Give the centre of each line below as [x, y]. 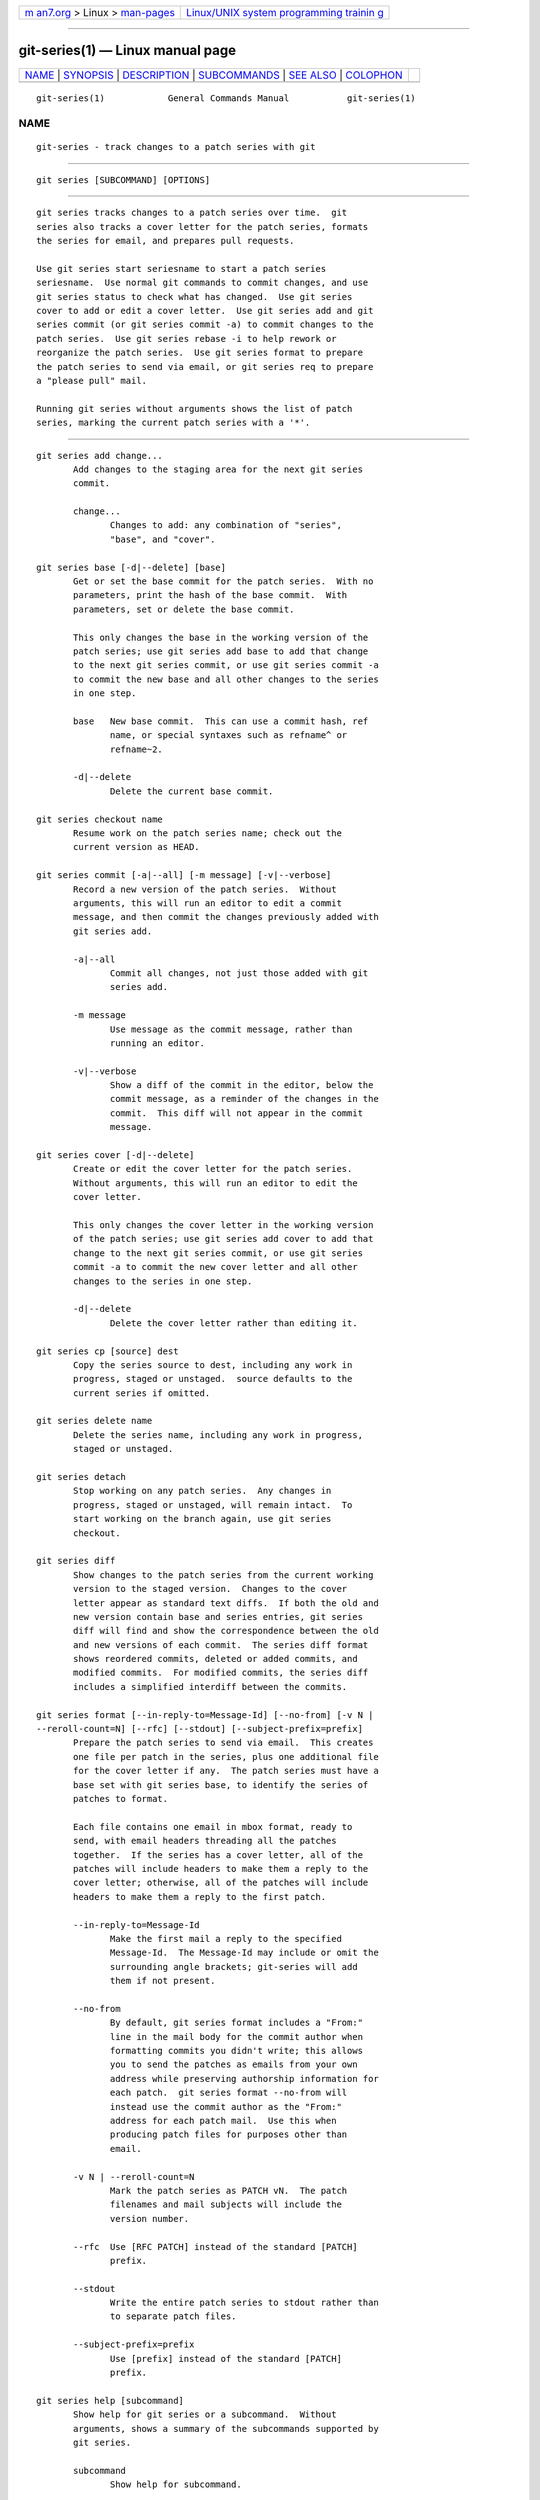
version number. [150, 2218]
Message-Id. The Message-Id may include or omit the [244, 1953]
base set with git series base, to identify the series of [221, 1784]
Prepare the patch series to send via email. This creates [223, 1743]
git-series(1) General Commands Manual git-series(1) [226, 98]
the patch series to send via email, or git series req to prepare [205, 366]
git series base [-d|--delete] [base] [131, 567]
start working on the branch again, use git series [202, 1519]
